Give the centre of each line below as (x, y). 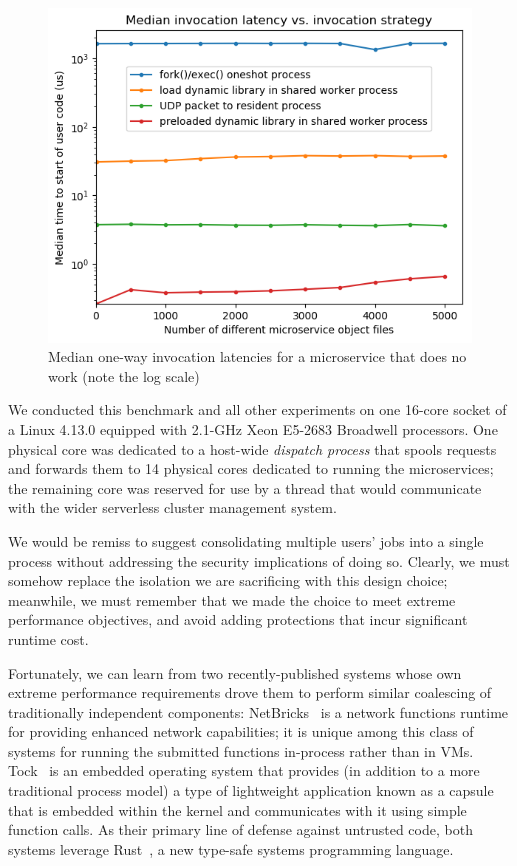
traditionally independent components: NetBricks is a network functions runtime (258, 711)
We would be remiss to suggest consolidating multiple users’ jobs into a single (246, 540)
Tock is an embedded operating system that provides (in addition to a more (244, 770)
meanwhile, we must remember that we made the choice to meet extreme (232, 599)
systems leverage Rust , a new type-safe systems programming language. (231, 848)
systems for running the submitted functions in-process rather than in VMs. (241, 750)
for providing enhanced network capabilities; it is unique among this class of (241, 731)
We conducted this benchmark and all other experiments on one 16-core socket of (257, 409)
